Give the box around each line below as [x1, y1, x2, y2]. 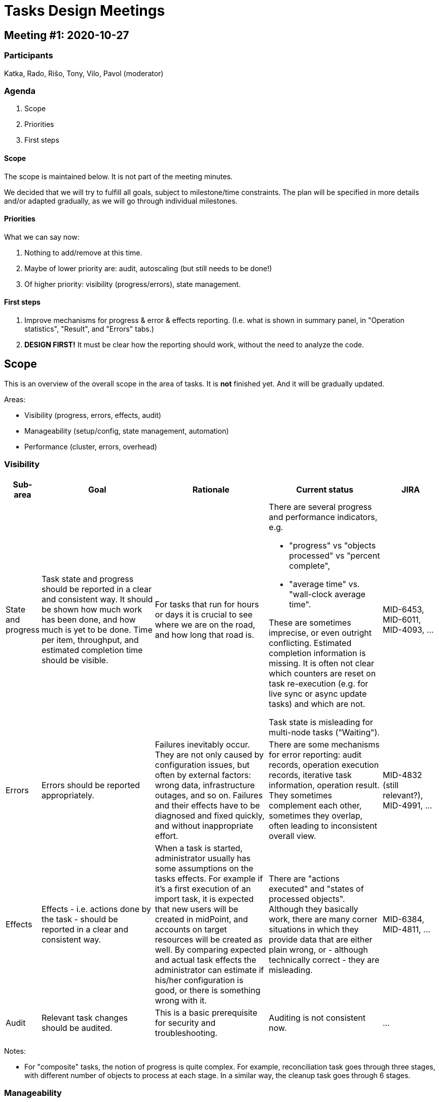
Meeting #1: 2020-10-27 [4, 28, 129, 42]
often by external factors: [155, 769, 251, 780]
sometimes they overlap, [269, 810, 363, 821]
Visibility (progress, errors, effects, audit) [24, 410, 161, 419]
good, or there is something [155, 985, 261, 995]
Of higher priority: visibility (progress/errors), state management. [24, 279, 241, 288]
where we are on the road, [155, 619, 255, 630]
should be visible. [41, 655, 108, 665]
